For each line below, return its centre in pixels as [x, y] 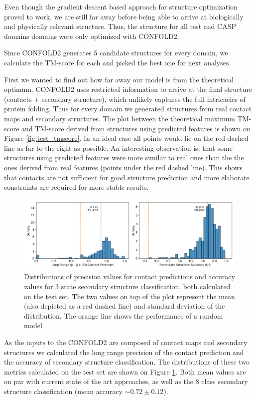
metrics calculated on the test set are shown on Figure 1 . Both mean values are [125, 371]
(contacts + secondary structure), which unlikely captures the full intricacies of [125, 99]
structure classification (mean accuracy [63, 391]
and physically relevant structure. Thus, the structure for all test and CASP [120, 26]
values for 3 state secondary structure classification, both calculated [127, 286]
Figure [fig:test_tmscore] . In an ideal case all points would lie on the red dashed [126, 138]
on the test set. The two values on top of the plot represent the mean [129, 296]
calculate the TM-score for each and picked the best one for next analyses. [118, 62]
